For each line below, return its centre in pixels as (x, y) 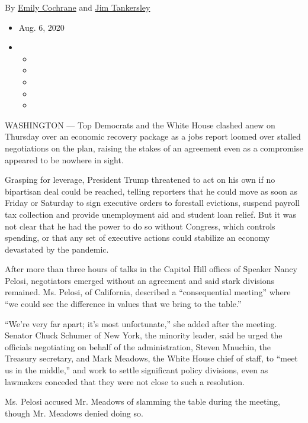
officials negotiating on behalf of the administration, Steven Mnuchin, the (138, 346)
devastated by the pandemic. (57, 249)
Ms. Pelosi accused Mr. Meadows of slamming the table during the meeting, (142, 401)
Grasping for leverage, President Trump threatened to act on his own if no (140, 180)
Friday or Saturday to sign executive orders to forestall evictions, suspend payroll (152, 203)
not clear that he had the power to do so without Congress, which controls (140, 226)
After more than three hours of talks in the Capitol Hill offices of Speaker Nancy (151, 269)
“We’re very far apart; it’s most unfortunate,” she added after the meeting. (141, 323)
